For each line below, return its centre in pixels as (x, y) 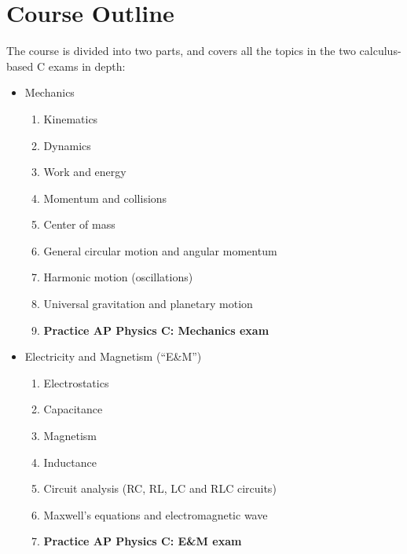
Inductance (70, 462)
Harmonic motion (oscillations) (118, 277)
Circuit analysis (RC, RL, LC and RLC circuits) (160, 488)
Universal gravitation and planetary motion (148, 304)
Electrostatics (76, 382)
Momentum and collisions (105, 198)
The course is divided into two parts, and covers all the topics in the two (181, 51)
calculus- (380, 51)
